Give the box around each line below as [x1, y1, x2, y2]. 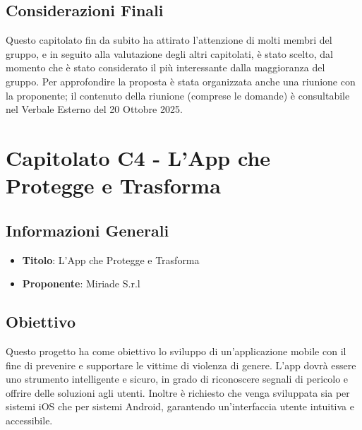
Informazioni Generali [6, 219, 169, 241]
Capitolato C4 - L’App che [6, 143, 271, 172]
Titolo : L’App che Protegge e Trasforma [22, 252, 200, 267]
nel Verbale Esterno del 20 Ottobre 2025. [6, 102, 183, 117]
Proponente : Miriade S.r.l [22, 276, 140, 291]
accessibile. [6, 412, 53, 427]
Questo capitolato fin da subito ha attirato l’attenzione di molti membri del [6, 32, 332, 47]
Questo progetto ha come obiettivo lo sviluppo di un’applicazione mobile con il [6, 343, 346, 358]
